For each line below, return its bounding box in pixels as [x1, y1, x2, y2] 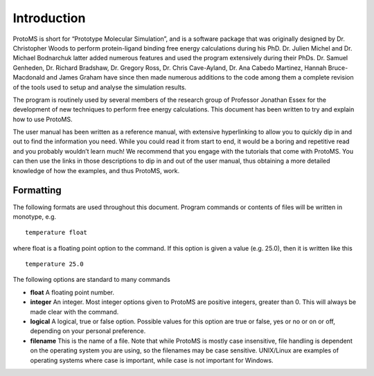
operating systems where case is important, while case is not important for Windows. [30, 356, 274, 364]
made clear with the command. [30, 307, 119, 316]
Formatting [12, 184, 62, 197]
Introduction [12, 10, 86, 26]
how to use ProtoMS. [12, 115, 73, 123]
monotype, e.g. [12, 212, 57, 221]
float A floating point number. [30, 288, 114, 296]
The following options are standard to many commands [12, 276, 171, 284]
